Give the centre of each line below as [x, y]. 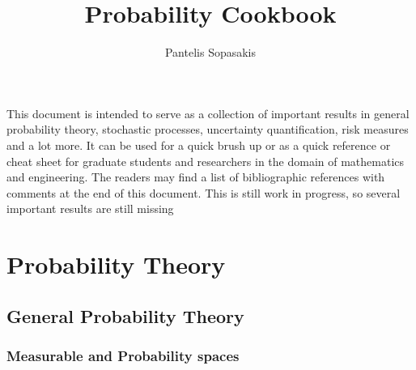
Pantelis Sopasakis [210, 52]
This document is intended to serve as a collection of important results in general [208, 113]
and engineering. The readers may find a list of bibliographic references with [196, 177]
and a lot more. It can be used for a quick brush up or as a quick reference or [199, 145]
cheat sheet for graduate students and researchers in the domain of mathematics [206, 161]
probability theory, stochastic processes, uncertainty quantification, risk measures [208, 129]
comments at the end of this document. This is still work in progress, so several [204, 192]
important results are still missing [90, 208]
